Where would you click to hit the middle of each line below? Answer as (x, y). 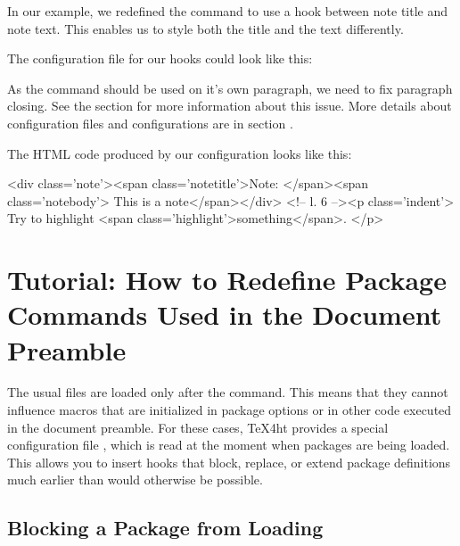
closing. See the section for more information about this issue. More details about (230, 106)
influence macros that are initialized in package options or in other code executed (230, 410)
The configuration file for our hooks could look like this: (160, 58)
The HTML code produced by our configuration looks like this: (180, 153)
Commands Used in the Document (225, 314)
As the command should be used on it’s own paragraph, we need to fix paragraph (230, 88)
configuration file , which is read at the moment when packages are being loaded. (229, 445)
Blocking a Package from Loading (165, 528)
